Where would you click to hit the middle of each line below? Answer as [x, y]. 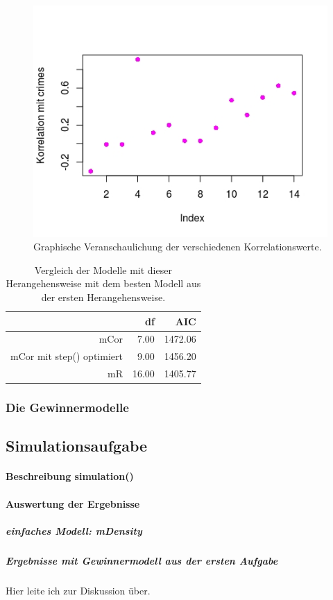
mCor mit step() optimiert [67, 356]
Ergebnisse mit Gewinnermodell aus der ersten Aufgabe [142, 560]
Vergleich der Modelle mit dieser [103, 269]
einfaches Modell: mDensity [74, 530]
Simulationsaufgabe [77, 446]
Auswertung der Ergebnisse [73, 503]
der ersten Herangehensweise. [103, 297]
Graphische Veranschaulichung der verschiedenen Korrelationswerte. [178, 247]
